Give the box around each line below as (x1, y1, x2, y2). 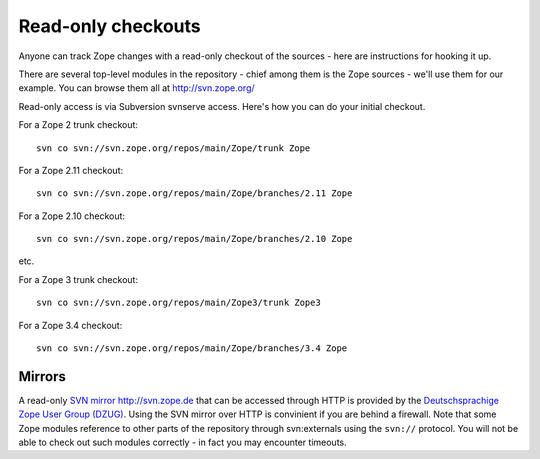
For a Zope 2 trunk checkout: (18, 119, 139, 131)
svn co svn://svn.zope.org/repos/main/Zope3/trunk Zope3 (36, 297, 322, 309)
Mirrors (18, 368, 67, 385)
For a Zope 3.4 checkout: (18, 319, 123, 331)
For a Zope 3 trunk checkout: (18, 273, 139, 285)
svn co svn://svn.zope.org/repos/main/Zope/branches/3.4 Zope (36, 343, 348, 354)
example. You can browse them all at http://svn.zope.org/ (18, 82, 255, 94)
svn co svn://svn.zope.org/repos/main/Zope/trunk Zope (36, 142, 311, 154)
